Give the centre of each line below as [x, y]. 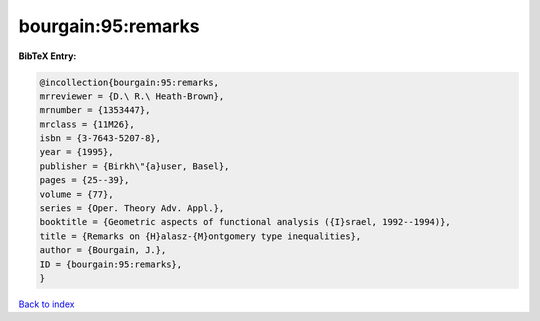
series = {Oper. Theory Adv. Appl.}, [132, 208]
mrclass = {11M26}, [87, 124]
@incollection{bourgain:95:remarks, [129, 82]
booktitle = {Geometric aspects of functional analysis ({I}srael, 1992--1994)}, [245, 222]
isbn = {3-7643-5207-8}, [100, 138]
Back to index [46, 304]
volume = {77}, [76, 194]
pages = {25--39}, [84, 180]
